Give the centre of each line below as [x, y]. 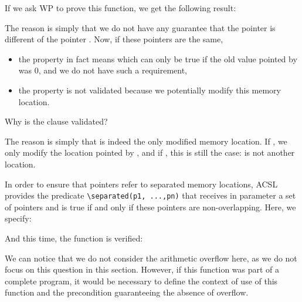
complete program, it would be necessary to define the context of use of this [141, 281]
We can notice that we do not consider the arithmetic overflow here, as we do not [151, 258]
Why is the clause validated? [56, 121]
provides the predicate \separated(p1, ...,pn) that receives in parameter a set [150, 195]
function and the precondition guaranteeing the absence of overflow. [127, 292]
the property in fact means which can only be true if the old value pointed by [158, 58]
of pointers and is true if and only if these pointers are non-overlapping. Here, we [150, 207]
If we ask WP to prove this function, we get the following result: [121, 8]
